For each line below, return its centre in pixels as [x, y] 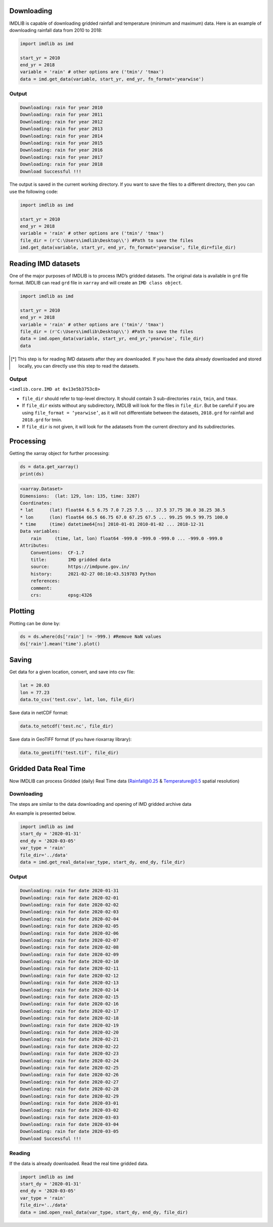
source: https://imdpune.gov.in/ [80, 567]
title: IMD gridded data [71, 560]
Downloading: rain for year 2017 [61, 157]
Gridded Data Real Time [48, 769]
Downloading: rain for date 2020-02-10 [69, 962]
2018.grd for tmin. [42, 420]
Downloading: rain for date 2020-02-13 [69, 983]
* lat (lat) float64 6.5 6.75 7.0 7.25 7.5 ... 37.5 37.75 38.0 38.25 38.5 [123, 510]
